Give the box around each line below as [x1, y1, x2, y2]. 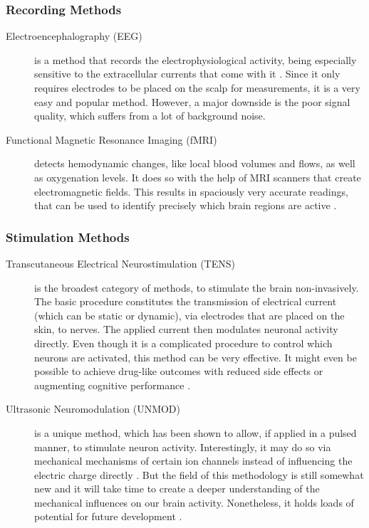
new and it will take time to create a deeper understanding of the [34, 481, 320, 496]
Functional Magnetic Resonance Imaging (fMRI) [6, 132, 217, 147]
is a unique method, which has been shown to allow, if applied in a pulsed [34, 425, 357, 440]
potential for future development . [34, 509, 182, 524]
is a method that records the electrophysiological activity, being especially [34, 52, 357, 67]
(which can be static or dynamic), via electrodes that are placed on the [34, 307, 345, 322]
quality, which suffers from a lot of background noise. [34, 108, 266, 123]
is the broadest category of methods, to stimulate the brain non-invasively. [34, 280, 359, 295]
